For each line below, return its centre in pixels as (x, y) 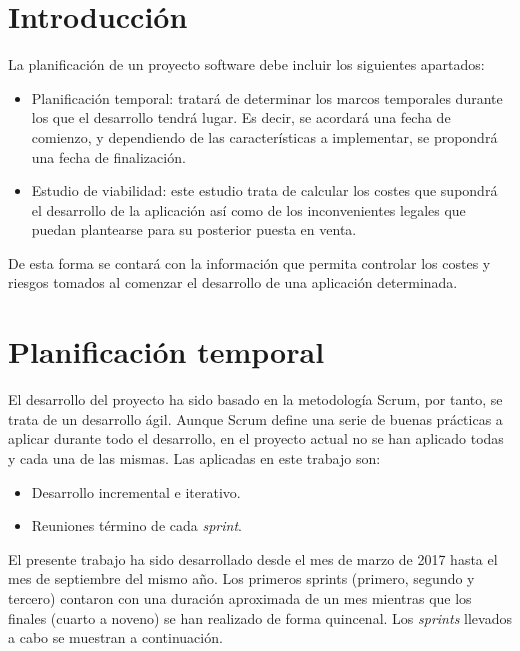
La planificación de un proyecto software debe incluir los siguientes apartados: (246, 64)
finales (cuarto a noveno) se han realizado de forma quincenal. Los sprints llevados (260, 617)
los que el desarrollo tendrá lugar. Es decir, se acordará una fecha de (241, 117)
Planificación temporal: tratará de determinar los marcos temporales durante (267, 97)
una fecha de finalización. (108, 156)
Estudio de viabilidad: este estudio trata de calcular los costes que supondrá (264, 190)
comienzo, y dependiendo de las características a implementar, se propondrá (264, 136)
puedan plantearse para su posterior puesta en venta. (194, 229)
